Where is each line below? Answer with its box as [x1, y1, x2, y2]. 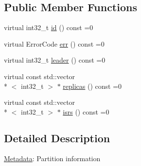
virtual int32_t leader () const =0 [4, 55, 106, 65]
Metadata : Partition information [4, 153, 101, 163]
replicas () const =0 [63, 81, 122, 91]
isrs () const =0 [63, 106, 109, 116]
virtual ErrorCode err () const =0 [4, 38, 105, 49]
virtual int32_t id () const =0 [4, 22, 93, 33]
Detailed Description [4, 130, 110, 145]
